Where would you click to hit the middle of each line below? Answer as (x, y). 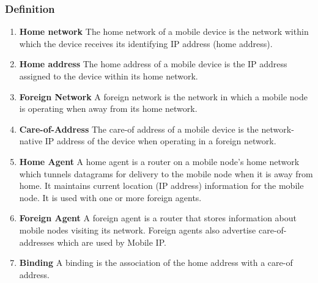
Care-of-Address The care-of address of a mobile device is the (139, 129)
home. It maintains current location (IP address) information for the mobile (161, 186)
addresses (37, 242)
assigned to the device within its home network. (109, 76)
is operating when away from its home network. (108, 108)
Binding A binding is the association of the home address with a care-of (156, 263)
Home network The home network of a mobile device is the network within (164, 31)
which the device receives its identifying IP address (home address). (146, 43)
